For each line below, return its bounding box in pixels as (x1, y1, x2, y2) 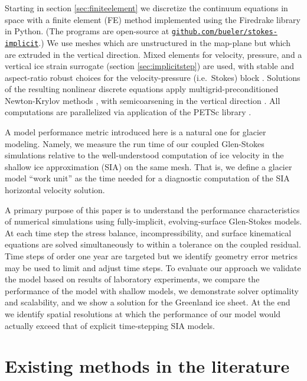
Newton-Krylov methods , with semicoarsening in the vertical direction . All (5, 94, 280, 106)
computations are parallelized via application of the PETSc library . (5, 106, 252, 118)
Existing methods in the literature (5, 354, 290, 378)
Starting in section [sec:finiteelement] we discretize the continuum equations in (5, 2, 288, 14)
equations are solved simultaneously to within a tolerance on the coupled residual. (5, 238, 301, 250)
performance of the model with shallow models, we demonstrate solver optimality (5, 284, 299, 297)
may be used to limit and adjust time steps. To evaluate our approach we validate (5, 261, 301, 273)
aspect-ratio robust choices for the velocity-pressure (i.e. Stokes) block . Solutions (5, 71, 301, 83)
